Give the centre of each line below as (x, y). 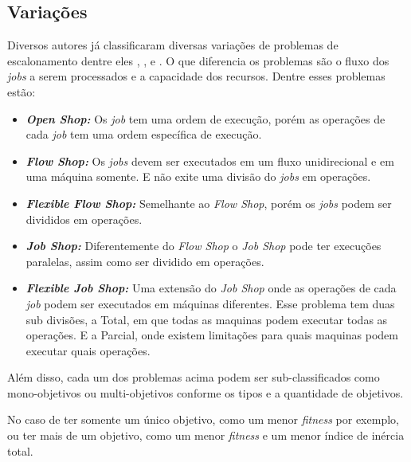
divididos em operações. (84, 219)
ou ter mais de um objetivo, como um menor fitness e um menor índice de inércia (206, 435)
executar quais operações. (88, 350)
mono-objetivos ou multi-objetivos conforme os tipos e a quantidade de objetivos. (205, 392)
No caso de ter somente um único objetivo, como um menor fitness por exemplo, (203, 419)
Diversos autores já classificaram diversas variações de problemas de (173, 45)
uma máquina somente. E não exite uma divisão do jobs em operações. (198, 176)
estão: (22, 91)
